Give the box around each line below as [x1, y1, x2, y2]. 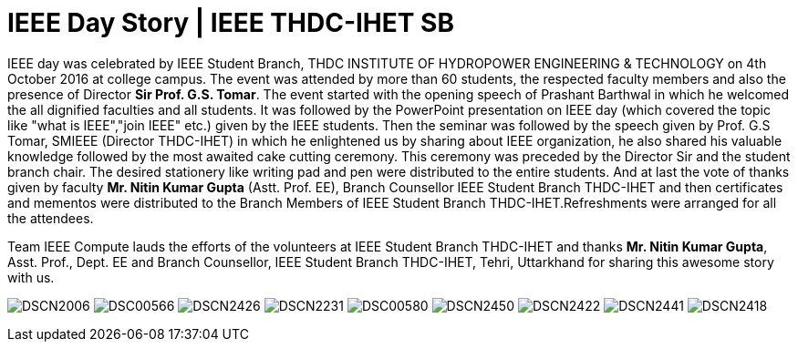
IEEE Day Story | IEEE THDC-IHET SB [7, 7, 454, 38]
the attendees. [7, 210, 94, 226]
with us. [7, 269, 55, 285]
